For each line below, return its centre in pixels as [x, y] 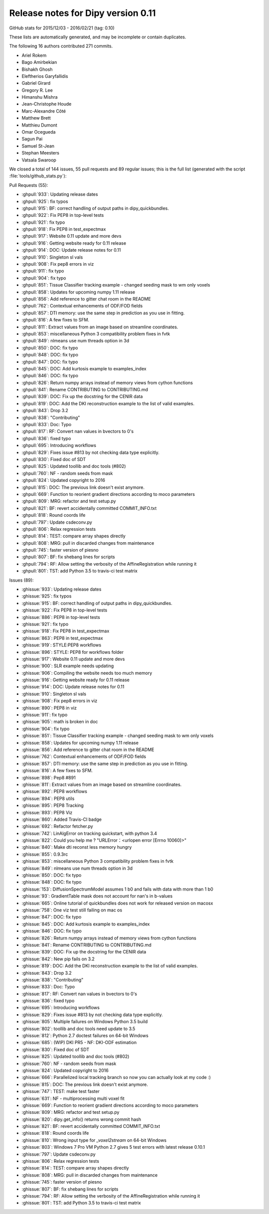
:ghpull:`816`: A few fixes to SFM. [56, 320]
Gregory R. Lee [37, 90]
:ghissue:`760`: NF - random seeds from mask [69, 1063]
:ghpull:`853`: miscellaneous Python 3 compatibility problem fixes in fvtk [96, 333]
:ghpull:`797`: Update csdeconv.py [57, 522]
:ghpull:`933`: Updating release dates [60, 194]
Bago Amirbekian [39, 62]
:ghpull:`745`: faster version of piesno [60, 550]
